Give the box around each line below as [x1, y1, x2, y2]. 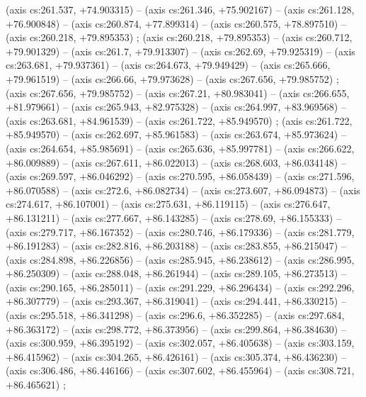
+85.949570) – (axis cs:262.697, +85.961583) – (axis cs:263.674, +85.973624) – [6, 127, 346, 142]
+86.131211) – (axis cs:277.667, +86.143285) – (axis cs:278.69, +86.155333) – [6, 210, 341, 225]
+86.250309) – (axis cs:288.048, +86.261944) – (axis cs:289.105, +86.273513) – [6, 266, 346, 281]
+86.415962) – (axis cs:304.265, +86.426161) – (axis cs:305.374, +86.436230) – [6, 349, 346, 364]
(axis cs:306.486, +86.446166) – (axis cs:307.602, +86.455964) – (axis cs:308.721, [6, 363, 355, 378]
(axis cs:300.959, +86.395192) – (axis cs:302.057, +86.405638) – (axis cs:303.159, [6, 335, 355, 350]
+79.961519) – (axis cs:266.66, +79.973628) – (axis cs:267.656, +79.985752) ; [6, 71, 339, 86]
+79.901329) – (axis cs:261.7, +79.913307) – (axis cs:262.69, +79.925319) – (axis [6, 43, 355, 58]
